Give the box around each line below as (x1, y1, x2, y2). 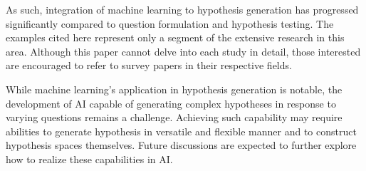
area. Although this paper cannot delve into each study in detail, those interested (6, 43, 361, 58)
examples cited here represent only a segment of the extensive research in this (6, 30, 345, 45)
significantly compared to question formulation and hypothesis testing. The (6, 16, 334, 31)
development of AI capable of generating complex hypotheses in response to (6, 95, 336, 110)
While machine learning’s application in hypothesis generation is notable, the (6, 81, 343, 96)
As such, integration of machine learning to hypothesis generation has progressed (6, 2, 359, 16)
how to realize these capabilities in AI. (6, 151, 173, 166)
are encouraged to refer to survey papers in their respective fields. (6, 58, 292, 73)
